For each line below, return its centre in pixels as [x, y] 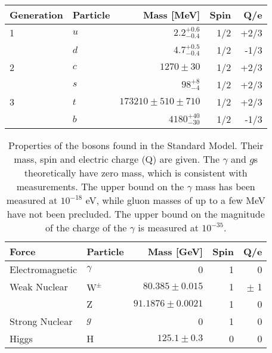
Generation [36, 15]
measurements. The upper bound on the [100, 186]
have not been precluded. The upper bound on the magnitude [136, 214]
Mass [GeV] [175, 251]
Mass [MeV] [171, 15]
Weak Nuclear [39, 287]
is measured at [168, 227]
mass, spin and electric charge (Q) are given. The [117, 159]
